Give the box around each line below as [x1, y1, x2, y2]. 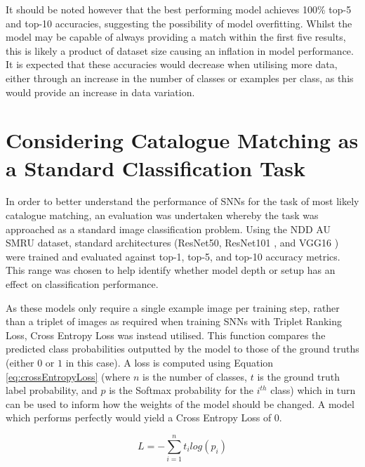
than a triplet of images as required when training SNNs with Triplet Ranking [6, 314, 342, 329]
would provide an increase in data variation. [6, 84, 195, 99]
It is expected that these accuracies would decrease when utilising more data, [6, 57, 338, 72]
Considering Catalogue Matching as [6, 126, 359, 154]
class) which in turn [270, 383, 356, 397]
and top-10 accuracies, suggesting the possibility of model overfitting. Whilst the [6, 15, 352, 30]
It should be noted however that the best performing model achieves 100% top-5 [6, 2, 352, 16]
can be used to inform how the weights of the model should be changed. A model [6, 396, 354, 411]
